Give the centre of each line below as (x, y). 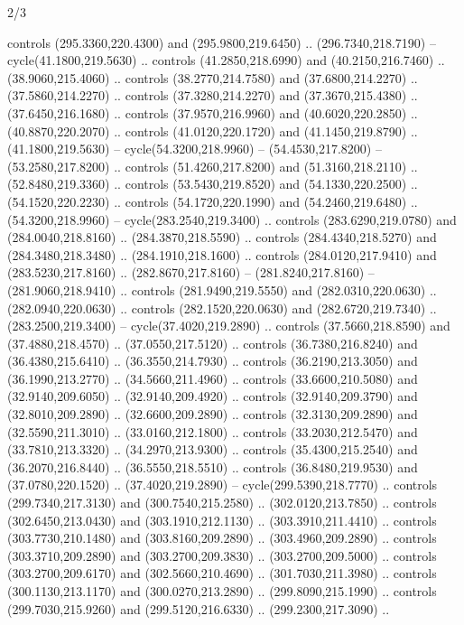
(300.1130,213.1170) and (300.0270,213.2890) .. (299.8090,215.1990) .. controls (222, 591)
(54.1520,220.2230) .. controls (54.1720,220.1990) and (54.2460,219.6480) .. (213, 201)
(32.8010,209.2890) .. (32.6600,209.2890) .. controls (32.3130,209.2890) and (213, 414)
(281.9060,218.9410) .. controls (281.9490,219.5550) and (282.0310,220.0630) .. (222, 289)
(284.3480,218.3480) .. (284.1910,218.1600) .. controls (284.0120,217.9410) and (222, 254)
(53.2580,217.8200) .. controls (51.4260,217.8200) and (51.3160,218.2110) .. (213, 166)
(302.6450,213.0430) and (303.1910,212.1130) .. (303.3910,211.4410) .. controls (222, 520)
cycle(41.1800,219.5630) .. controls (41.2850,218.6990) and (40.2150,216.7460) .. (226, 60)
